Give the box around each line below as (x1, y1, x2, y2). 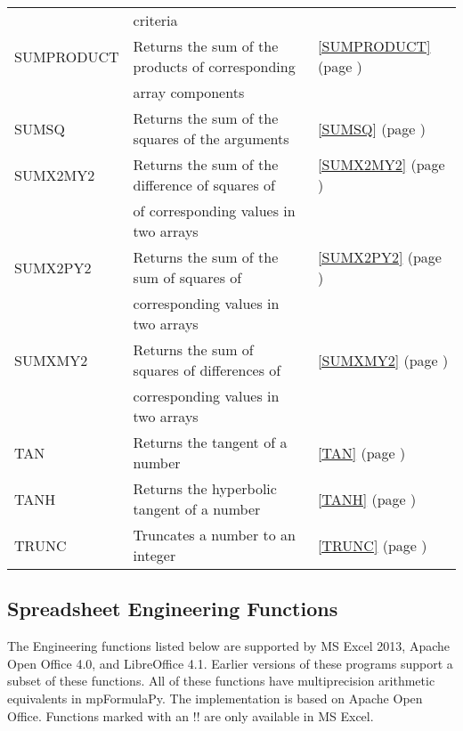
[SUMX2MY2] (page (318, 154, 445, 175)
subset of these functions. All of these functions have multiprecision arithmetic (7, 671, 435, 690)
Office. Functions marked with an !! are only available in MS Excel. (7, 706, 374, 725)
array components (133, 82, 245, 102)
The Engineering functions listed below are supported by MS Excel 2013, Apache (7, 637, 450, 655)
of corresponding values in (133, 200, 296, 221)
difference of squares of (133, 175, 275, 195)
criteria (133, 10, 178, 30)
